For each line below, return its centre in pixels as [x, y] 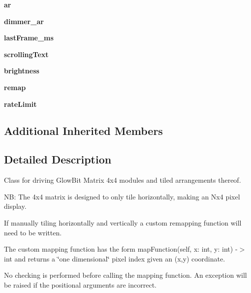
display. [15, 206]
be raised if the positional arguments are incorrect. [80, 284]
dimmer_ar [24, 21]
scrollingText [26, 54]
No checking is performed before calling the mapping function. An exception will [125, 275]
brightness [22, 71]
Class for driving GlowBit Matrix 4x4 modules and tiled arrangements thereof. [123, 180]
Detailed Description [58, 159]
